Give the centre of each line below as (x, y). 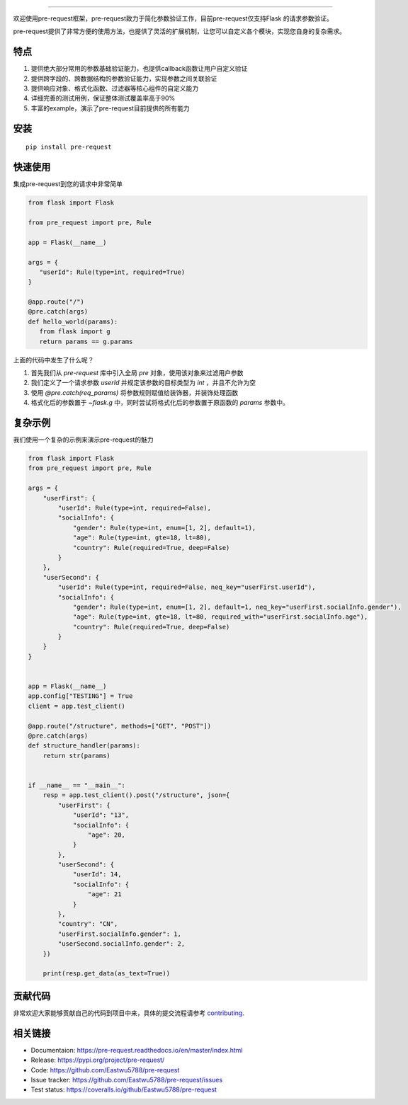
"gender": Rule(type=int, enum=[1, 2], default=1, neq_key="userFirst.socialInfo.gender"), (237, 607)
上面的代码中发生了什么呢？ (53, 360)
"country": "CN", (88, 924)
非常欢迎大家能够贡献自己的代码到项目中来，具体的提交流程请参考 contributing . (129, 1013)
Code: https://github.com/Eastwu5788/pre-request (105, 1070)
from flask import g (75, 332)
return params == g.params (86, 341)
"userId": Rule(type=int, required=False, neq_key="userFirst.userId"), (187, 587)
